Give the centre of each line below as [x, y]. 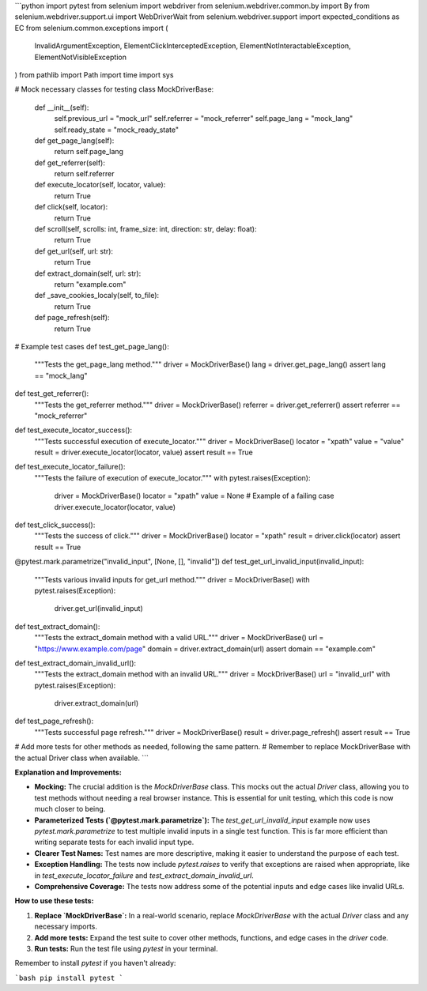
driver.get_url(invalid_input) [99, 609]
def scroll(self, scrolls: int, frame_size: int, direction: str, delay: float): [145, 229]
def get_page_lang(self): [74, 140]
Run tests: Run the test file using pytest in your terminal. [126, 948]
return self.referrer [84, 174]
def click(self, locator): [71, 207]
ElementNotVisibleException [80, 57]
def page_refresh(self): [72, 318]
